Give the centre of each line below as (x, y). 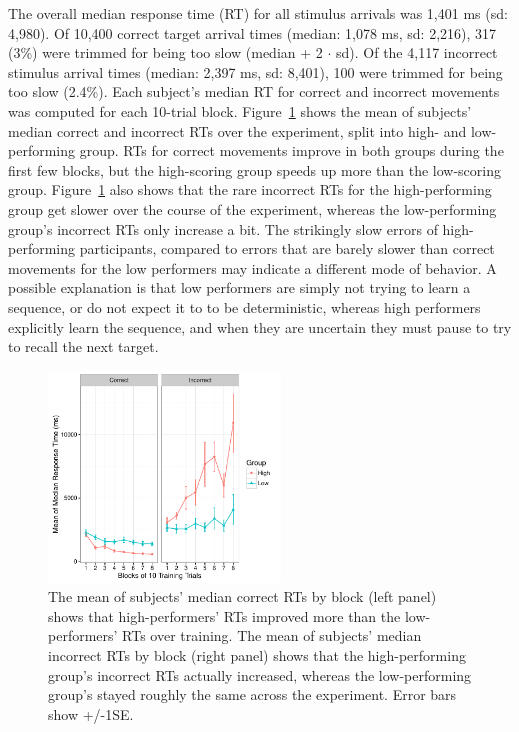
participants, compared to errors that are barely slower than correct (287, 248)
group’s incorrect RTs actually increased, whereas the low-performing (260, 674)
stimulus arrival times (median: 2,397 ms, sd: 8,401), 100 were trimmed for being (255, 71)
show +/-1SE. (91, 713)
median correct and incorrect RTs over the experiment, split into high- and (237, 130)
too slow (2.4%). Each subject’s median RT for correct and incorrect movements (254, 91)
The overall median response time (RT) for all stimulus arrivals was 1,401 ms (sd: (258, 13)
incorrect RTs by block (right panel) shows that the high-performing (257, 655)
